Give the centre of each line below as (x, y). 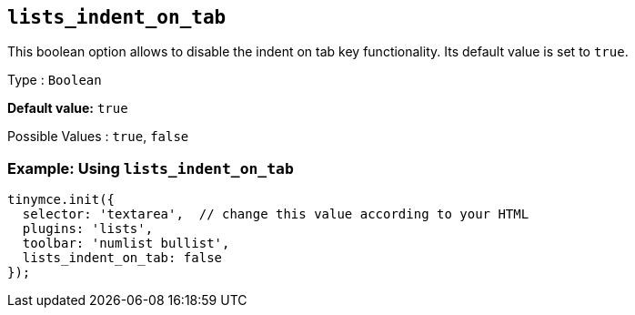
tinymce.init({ (61, 200)
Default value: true (68, 108)
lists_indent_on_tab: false (122, 258)
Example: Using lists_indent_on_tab (151, 168)
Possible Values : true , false (98, 137)
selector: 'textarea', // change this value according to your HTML (276, 214)
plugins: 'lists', (88, 229)
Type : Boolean (55, 80)
